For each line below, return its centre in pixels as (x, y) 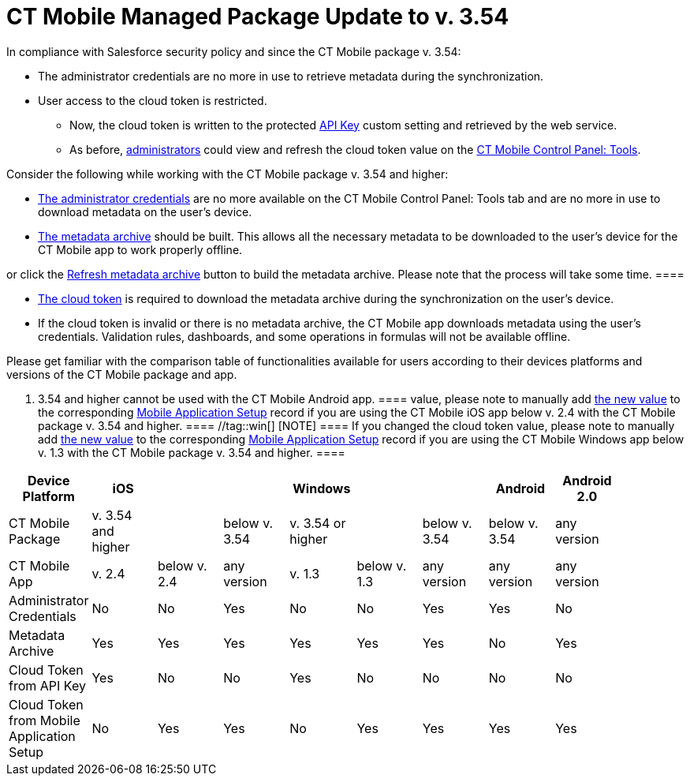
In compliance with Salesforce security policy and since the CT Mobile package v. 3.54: (234, 51)
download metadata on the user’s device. (145, 211)
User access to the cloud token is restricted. (153, 100)
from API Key (47, 685)
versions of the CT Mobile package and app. (122, 374)
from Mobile (45, 720)
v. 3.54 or (318, 523)
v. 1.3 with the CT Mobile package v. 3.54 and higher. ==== (192, 452)
